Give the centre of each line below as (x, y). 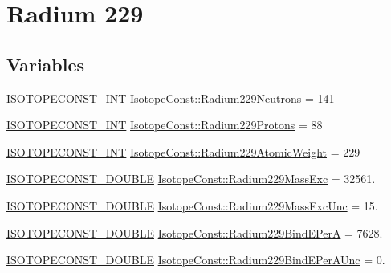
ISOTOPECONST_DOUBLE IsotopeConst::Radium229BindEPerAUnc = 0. (196, 260)
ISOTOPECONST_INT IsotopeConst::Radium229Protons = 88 (165, 125)
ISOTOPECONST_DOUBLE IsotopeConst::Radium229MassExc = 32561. (191, 179)
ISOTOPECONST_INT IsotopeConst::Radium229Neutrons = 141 (171, 98)
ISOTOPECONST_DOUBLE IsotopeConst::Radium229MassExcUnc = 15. (192, 205)
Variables (46, 64)
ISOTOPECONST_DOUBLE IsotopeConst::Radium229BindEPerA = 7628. (195, 232)
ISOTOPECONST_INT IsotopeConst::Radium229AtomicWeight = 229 (183, 151)
